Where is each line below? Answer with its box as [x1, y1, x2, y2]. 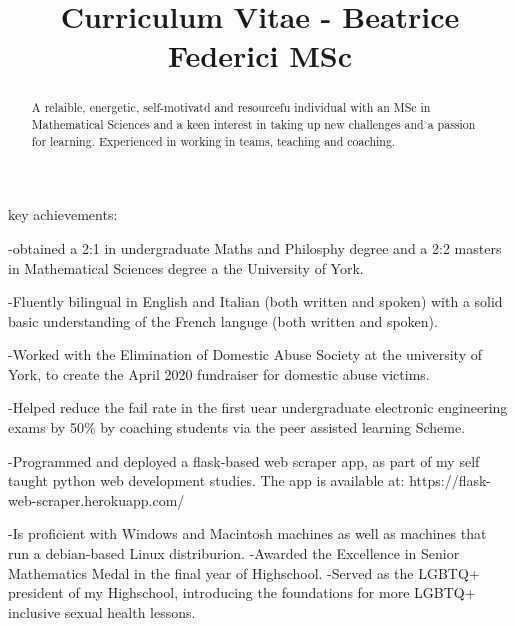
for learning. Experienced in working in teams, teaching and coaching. [31, 132, 396, 149]
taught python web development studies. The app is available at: [8, 470, 405, 491]
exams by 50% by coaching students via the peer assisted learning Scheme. [8, 417, 466, 438]
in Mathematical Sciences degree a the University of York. [8, 257, 364, 278]
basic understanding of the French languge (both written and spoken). [8, 310, 438, 331]
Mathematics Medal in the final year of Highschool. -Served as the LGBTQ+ [8, 562, 480, 583]
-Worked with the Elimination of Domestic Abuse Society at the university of [8, 344, 482, 365]
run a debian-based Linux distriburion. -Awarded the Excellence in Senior [8, 543, 460, 564]
